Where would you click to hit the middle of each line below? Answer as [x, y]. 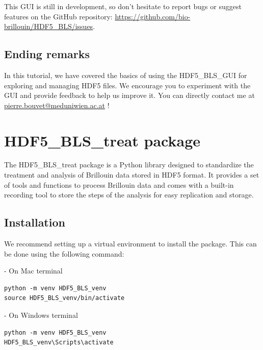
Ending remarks [47, 54]
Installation [35, 222]
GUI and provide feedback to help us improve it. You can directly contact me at [129, 95]
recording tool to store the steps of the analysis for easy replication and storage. [129, 195]
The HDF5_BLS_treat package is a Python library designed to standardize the [129, 165]
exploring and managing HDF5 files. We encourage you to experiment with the [127, 85]
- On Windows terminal [41, 315]
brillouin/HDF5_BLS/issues [49, 26]
